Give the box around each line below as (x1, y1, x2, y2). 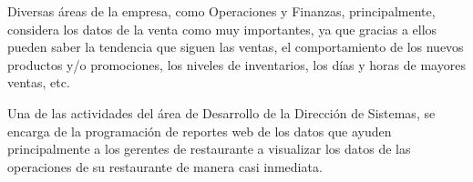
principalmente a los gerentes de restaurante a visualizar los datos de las (7, 139, 411, 158)
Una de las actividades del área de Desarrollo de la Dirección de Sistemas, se (7, 103, 436, 122)
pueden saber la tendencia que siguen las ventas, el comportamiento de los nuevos (7, 37, 464, 56)
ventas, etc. (7, 73, 70, 92)
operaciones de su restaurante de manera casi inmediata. (7, 157, 323, 176)
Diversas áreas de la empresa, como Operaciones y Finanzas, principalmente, (7, 2, 436, 20)
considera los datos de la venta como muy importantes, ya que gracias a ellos (7, 19, 437, 38)
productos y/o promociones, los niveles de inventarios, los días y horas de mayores (7, 55, 466, 74)
